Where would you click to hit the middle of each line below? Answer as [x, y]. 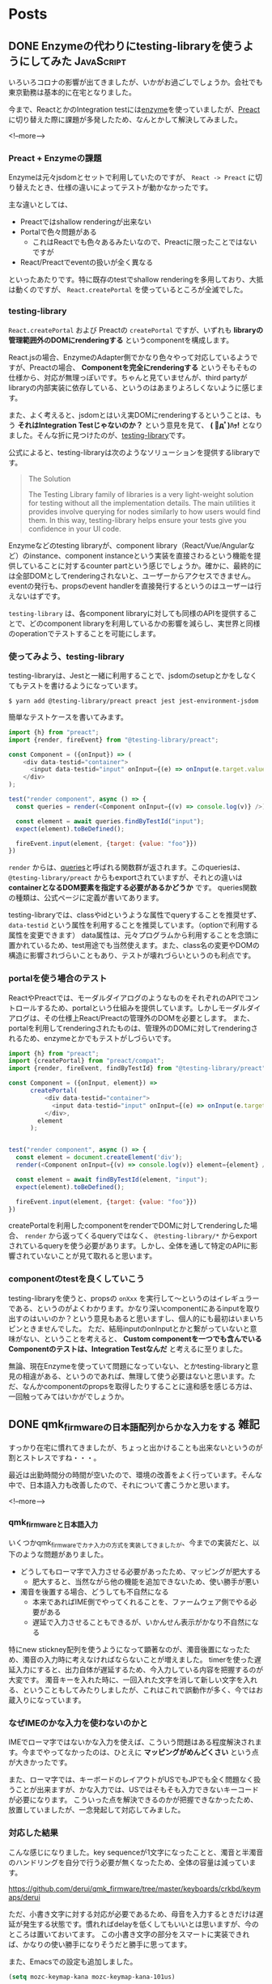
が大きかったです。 [40, 1762]
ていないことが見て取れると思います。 [93, 1256]
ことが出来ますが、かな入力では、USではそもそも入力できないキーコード [137, 1790]
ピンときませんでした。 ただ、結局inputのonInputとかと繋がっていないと [129, 1328]
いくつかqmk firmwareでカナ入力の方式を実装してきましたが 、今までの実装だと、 [131, 1544]
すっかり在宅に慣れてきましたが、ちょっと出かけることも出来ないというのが [136, 1447]
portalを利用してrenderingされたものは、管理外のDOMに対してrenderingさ [133, 1028]
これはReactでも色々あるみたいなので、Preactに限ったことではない [144, 242]
